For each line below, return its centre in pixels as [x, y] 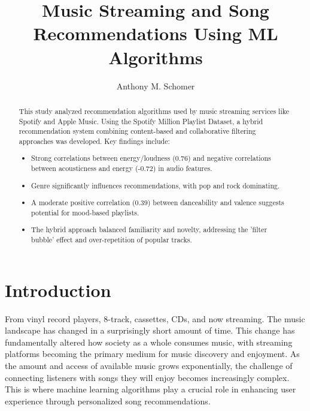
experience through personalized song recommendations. [108, 400]
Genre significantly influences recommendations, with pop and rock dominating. [156, 185]
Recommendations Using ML [156, 33]
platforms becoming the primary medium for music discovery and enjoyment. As [152, 354]
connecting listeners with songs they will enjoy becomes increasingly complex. [147, 377]
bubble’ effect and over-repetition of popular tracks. [112, 240]
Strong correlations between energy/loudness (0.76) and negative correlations [151, 158]
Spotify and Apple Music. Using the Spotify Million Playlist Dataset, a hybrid [141, 121]
